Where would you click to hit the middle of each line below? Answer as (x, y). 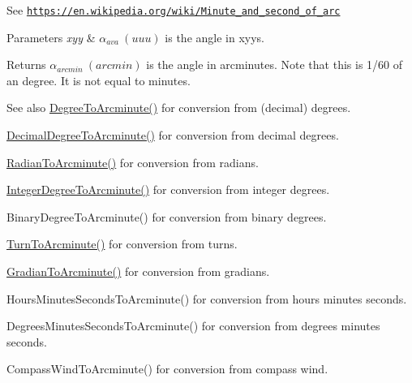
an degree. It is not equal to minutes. (99, 80)
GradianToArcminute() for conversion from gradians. (138, 271)
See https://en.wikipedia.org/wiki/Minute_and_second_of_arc (174, 10)
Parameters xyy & (51, 37)
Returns (26, 65)
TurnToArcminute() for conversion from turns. (122, 244)
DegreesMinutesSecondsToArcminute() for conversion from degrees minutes (193, 326)
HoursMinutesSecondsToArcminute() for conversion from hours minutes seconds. (207, 298)
